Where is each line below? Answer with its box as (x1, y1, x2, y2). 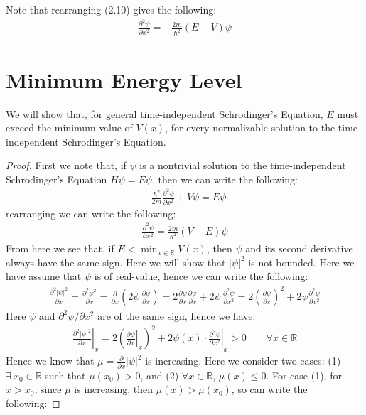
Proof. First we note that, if (6, 158, 127, 173)
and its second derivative (245, 241, 353, 256)
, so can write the (231, 382, 308, 397)
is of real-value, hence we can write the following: (94, 269, 308, 284)
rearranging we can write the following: (6, 205, 176, 220)
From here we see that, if (6, 241, 114, 256)
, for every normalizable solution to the (165, 120, 335, 135)
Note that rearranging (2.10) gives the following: (6, 2, 217, 16)
